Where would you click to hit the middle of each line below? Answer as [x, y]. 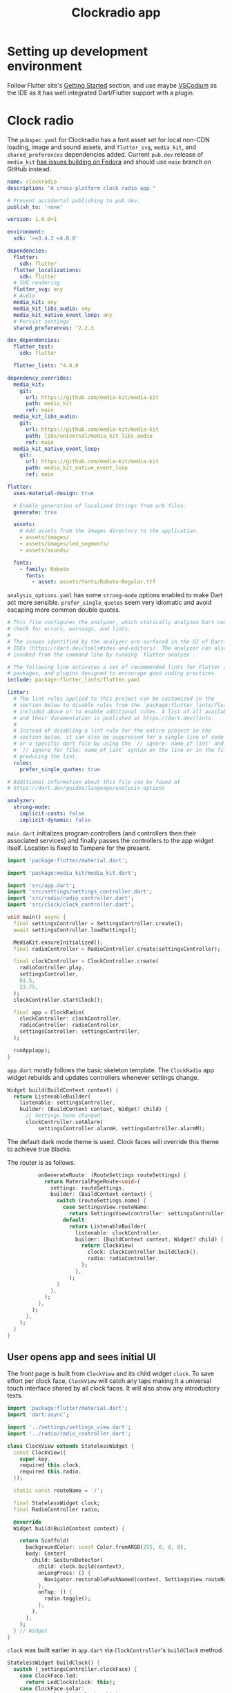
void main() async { [37, 917]
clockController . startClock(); [58, 1000]
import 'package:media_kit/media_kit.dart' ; [72, 873]
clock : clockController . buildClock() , [143, 1252]
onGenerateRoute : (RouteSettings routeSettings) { [112, 1175]
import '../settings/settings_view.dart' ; [69, 1427]
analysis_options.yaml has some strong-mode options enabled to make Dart [115, 595]
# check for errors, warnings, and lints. [69, 629]
